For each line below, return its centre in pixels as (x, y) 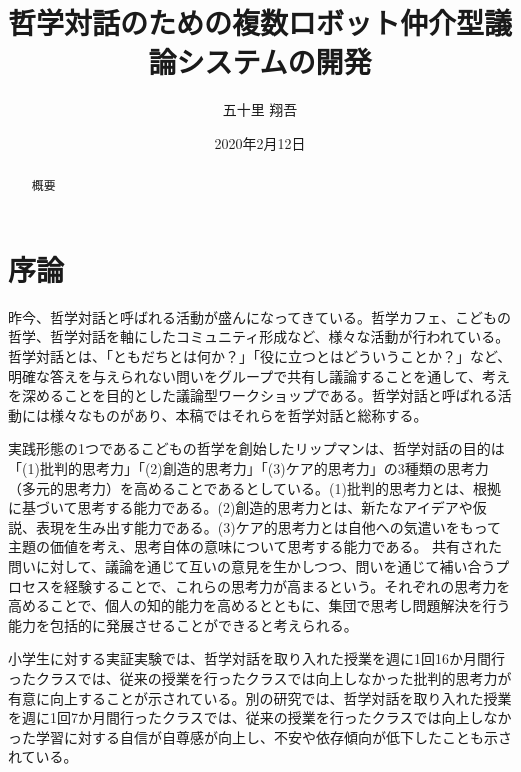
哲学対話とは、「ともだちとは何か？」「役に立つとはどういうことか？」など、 (260, 356)
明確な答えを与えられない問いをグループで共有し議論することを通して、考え (259, 375)
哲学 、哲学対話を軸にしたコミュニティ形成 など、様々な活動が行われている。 (259, 336)
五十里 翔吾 (260, 109)
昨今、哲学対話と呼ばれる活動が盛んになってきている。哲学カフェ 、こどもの (259, 316)
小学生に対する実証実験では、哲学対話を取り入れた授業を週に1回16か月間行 (256, 658)
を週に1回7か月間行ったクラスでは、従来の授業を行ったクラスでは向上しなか (260, 717)
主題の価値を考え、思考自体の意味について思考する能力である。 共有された (255, 546)
